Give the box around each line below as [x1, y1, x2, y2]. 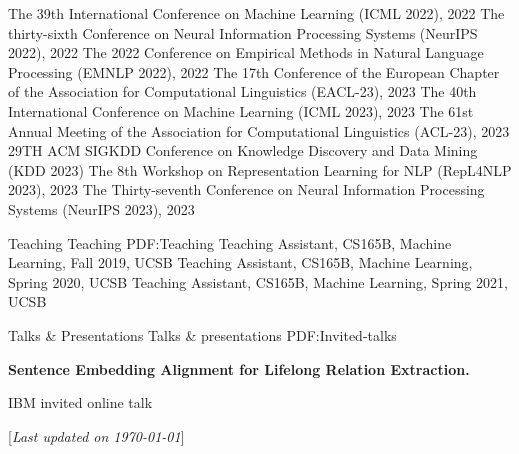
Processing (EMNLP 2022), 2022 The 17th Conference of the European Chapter [8, 61, 500, 82]
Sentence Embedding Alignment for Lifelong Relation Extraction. [8, 358, 470, 379]
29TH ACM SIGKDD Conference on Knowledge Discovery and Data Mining [8, 140, 478, 161]
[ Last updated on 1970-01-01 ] [8, 425, 185, 446]
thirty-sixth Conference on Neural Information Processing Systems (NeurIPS [8, 22, 478, 43]
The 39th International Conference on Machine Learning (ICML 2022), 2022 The [8, 3, 505, 23]
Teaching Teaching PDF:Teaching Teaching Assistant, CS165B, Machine [8, 232, 452, 253]
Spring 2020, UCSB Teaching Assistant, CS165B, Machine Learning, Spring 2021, [8, 271, 508, 292]
